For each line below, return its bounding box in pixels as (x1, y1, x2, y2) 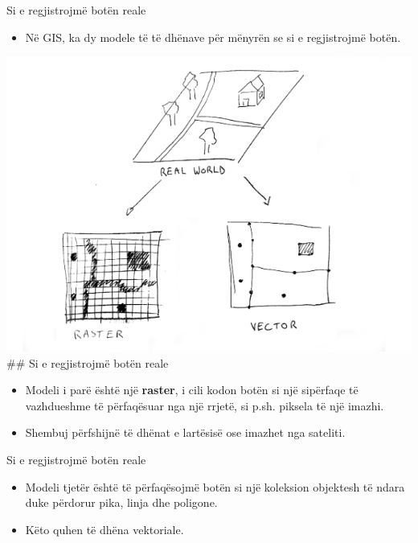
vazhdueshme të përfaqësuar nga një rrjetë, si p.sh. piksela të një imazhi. (25, 397, 384, 413)
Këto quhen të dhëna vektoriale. (25, 520, 184, 537)
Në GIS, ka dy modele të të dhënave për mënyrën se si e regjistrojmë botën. (25, 28, 401, 45)
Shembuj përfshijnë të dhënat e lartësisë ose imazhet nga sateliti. (25, 424, 346, 441)
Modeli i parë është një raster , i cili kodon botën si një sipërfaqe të (25, 381, 359, 398)
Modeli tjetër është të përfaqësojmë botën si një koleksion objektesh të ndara (25, 478, 405, 495)
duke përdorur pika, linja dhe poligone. (25, 494, 218, 511)
